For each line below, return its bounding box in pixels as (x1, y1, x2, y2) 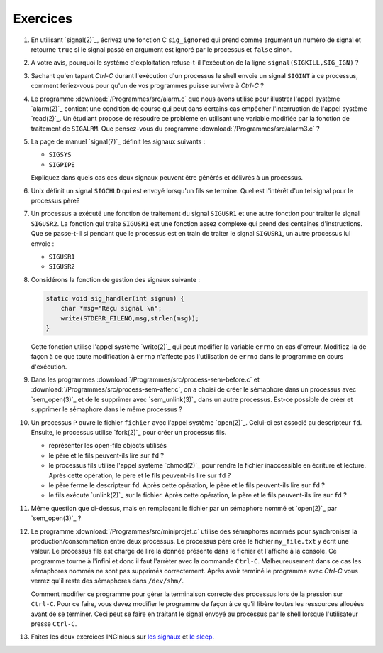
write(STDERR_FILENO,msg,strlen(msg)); (60, 314, 200, 323)
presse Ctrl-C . (30, 620, 77, 628)
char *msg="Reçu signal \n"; (60, 304, 162, 313)
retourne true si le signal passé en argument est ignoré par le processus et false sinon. (30, 45, 292, 53)
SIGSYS (48, 151, 72, 159)
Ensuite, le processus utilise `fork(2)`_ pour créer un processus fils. (30, 428, 227, 437)
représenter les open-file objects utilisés (48, 441, 167, 450)
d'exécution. (30, 362, 67, 371)
